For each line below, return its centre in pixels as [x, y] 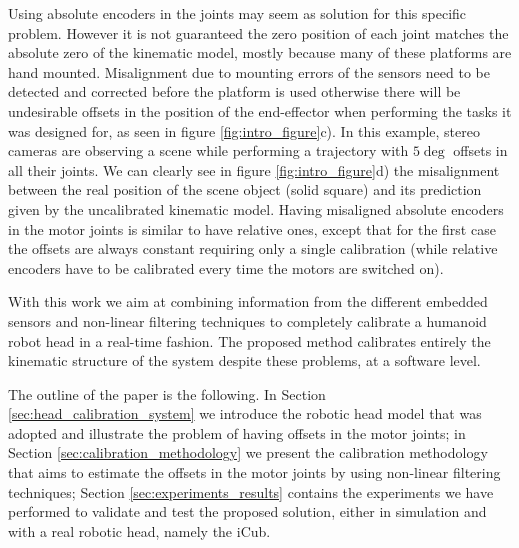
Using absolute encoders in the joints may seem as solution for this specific [237, 13]
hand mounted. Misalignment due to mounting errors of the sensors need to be [249, 71]
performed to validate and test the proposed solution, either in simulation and [247, 511]
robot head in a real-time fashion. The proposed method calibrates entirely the [249, 340]
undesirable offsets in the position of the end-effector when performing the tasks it [260, 110]
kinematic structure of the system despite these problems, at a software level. [244, 360]
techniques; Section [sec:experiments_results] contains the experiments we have [251, 491]
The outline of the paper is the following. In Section [167, 393]
